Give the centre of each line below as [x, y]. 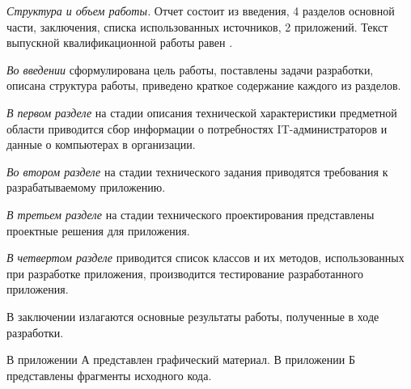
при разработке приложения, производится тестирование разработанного [185, 273]
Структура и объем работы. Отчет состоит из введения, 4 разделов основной [201, 11]
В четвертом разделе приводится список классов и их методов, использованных [205, 258]
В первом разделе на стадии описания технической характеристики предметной [202, 112]
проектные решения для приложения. [98, 230]
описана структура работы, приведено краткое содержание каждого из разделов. [204, 85]
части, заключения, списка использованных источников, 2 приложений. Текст [197, 26]
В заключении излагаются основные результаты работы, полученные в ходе [193, 316]
